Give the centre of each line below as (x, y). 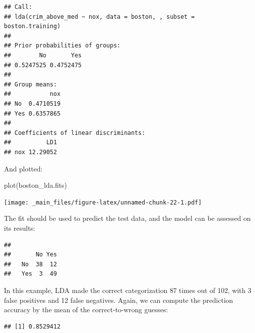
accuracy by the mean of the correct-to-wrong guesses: (86, 310)
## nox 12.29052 (31, 152)
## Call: (18, 7)
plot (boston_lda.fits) (36, 185)
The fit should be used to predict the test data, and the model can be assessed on (127, 218)
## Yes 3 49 (31, 274)
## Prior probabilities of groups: (62, 46)
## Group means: (31, 84)
